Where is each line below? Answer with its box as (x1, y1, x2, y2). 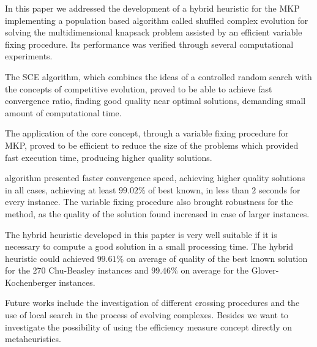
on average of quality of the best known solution (126, 252, 308, 264)
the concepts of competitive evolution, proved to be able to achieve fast (5, 82, 272, 95)
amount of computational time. (5, 106, 122, 119)
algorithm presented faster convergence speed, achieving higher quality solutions (5, 171, 305, 184)
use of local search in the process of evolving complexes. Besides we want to (5, 308, 289, 321)
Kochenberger (5, 275, 56, 288)
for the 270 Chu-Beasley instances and (5, 264, 149, 277)
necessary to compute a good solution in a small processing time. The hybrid (5, 240, 294, 253)
